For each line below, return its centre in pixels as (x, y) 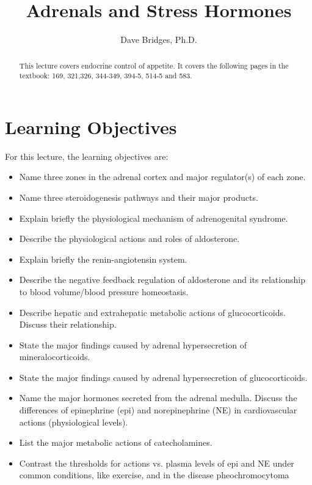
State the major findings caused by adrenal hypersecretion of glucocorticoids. (163, 377)
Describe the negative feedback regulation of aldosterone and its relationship (162, 280)
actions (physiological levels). (74, 422)
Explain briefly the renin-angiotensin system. (103, 259)
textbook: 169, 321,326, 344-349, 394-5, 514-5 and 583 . (106, 76)
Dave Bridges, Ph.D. (159, 39)
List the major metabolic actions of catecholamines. (116, 442)
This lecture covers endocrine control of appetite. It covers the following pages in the (154, 65)
